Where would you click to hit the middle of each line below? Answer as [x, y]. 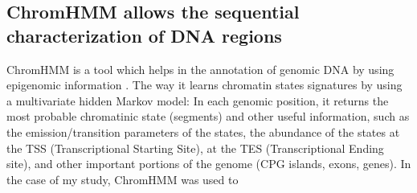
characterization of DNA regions [144, 35]
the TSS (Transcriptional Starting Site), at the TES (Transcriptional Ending [195, 148]
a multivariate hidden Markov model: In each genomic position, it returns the [198, 100]
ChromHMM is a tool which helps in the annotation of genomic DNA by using [200, 69]
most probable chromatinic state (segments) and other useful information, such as [208, 116]
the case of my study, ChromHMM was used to [123, 179]
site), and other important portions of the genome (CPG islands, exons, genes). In [209, 164]
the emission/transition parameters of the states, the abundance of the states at [203, 131]
